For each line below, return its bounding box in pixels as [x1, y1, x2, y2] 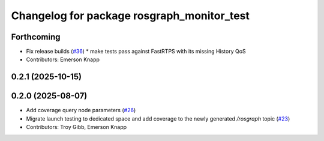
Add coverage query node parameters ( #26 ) [26, 107, 136, 114]
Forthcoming [11, 32, 61, 42]
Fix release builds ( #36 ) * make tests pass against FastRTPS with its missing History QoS [26, 48, 246, 55]
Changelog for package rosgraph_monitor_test [11, 9, 250, 22]
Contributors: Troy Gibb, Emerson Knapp [26, 124, 127, 131]
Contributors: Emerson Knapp [26, 56, 100, 63]
